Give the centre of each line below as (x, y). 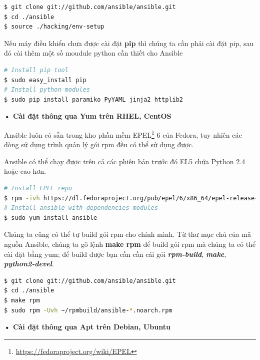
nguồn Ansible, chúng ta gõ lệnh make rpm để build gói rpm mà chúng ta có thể (130, 244)
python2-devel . (29, 264)
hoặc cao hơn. (25, 171)
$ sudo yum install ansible (51, 218)
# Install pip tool (36, 70)
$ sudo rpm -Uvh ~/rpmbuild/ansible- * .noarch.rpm (88, 310)
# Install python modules (47, 90)
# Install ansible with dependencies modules (81, 208)
